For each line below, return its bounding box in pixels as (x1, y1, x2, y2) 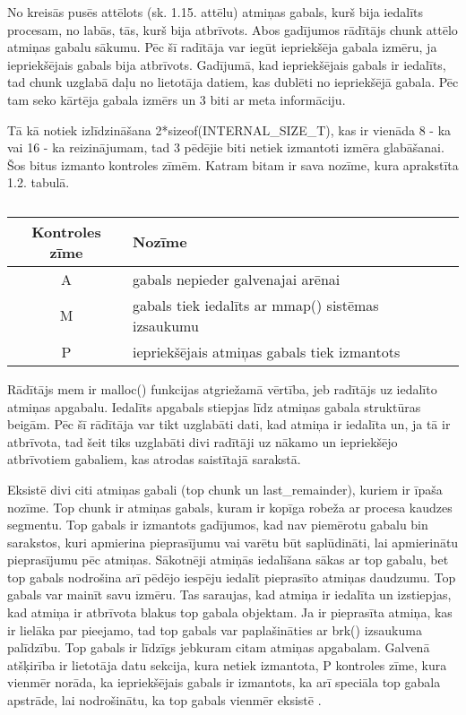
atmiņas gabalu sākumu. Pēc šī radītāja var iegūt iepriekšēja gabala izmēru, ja (7, 38, 437, 56)
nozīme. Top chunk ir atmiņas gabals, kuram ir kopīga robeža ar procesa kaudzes (7, 497, 453, 516)
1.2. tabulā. (7, 173, 70, 192)
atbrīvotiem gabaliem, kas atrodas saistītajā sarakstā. (7, 450, 301, 469)
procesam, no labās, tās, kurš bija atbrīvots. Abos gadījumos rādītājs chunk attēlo (7, 20, 458, 39)
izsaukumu (132, 314, 199, 336)
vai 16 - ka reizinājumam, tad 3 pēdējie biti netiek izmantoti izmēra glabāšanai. (7, 138, 444, 157)
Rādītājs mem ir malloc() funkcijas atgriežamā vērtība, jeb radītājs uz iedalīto (7, 379, 437, 398)
